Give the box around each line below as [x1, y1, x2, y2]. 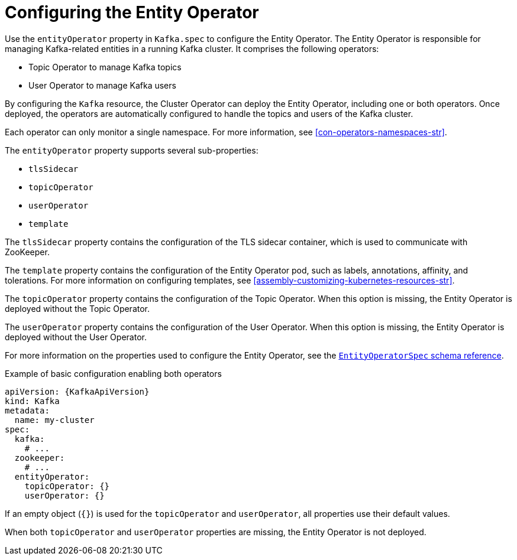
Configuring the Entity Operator [5, 2, 259, 22]
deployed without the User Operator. [5, 331, 147, 342]
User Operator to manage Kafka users [28, 80, 176, 90]
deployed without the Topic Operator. [5, 303, 150, 314]
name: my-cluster [14, 415, 95, 425]
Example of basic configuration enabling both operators [5, 368, 222, 379]
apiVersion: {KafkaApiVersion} [5, 386, 150, 396]
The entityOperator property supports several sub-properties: [5, 145, 258, 155]
